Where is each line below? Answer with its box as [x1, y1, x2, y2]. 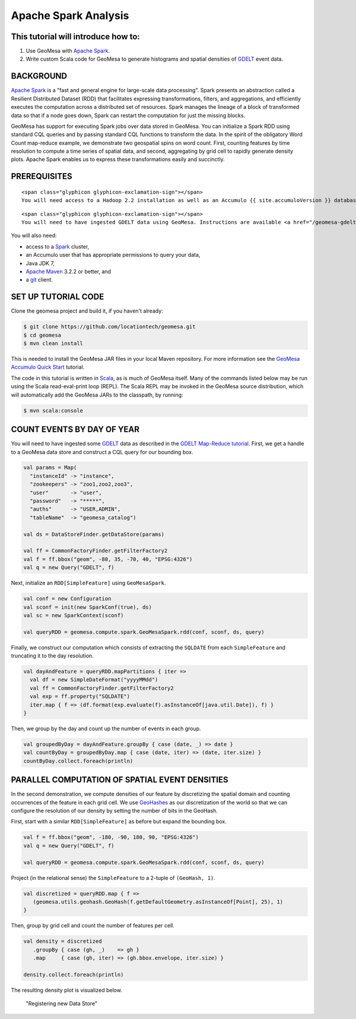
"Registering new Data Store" [26, 1000, 98, 1007]
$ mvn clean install [23, 340, 83, 347]
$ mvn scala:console [23, 407, 83, 414]
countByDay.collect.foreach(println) [23, 757, 133, 764]
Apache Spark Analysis [11, 9, 129, 22]
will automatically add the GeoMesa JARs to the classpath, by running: [11, 391, 183, 398]
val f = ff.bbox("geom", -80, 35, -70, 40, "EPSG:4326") [23, 556, 193, 562]
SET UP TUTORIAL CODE [11, 292, 104, 302]
